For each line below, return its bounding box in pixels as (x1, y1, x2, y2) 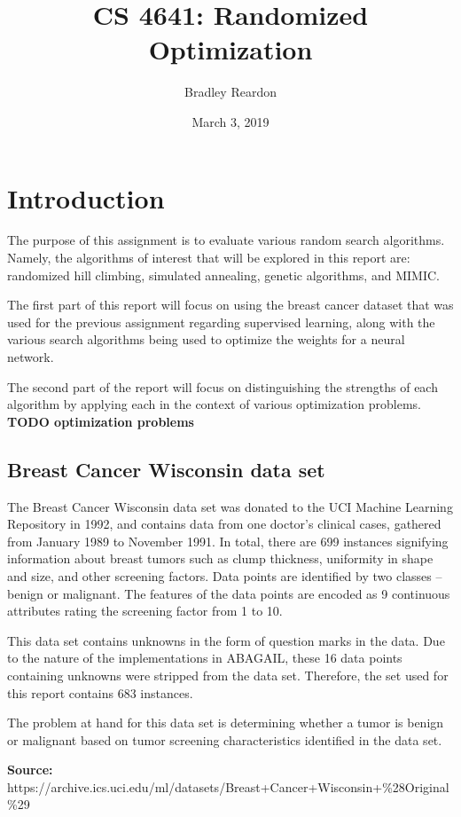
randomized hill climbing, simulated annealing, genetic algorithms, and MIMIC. (7, 265, 440, 284)
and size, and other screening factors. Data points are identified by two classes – (7, 566, 442, 585)
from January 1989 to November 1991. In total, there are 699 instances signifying (7, 531, 449, 550)
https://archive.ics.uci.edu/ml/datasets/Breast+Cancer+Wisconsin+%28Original (7, 777, 449, 796)
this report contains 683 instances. (7, 683, 193, 702)
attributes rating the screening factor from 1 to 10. (7, 601, 283, 620)
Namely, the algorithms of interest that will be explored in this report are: (7, 248, 410, 267)
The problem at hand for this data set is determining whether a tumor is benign (7, 713, 444, 732)
